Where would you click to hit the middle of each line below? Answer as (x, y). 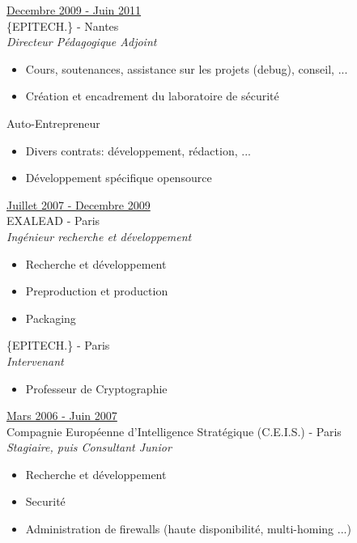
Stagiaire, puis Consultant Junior (89, 447)
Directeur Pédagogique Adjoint (82, 42)
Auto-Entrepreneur (53, 123)
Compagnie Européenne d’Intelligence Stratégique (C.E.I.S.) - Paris (174, 431)
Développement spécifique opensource (119, 178)
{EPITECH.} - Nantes (63, 25)
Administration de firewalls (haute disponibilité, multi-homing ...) (188, 529)
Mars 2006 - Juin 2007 (62, 416)
